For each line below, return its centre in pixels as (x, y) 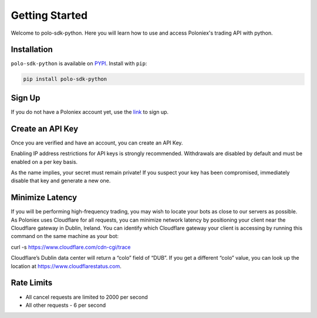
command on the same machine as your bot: (65, 236)
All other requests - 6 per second (66, 305)
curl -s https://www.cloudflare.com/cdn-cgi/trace (71, 247)
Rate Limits (32, 283)
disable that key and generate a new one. (61, 181)
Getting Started (49, 15)
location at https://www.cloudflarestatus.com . (66, 266)
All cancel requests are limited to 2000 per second (87, 297)
